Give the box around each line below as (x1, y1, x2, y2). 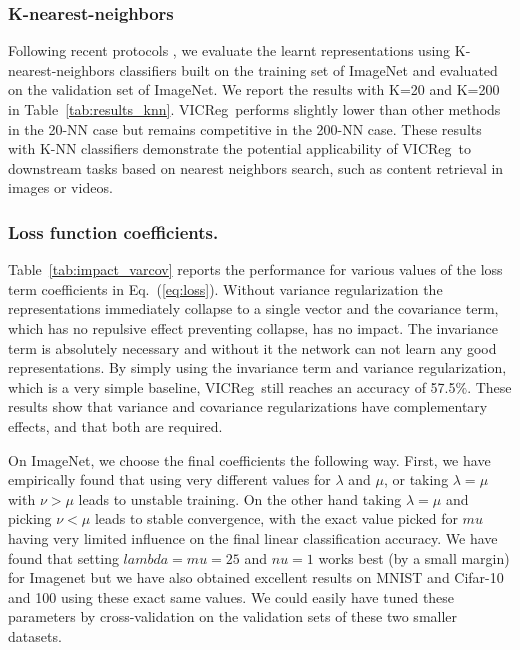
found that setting (8, 547, 119, 568)
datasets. (8, 625, 62, 646)
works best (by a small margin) (318, 547, 510, 568)
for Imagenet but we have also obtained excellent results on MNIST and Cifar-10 (8, 567, 504, 588)
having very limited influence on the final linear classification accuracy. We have (8, 527, 498, 548)
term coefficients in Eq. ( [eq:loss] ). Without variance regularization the (8, 278, 443, 299)
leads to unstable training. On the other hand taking (78, 488, 402, 509)
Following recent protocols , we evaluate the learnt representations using (8, 40, 451, 61)
